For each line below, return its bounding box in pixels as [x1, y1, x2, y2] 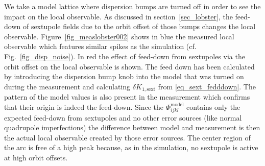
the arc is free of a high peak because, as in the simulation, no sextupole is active [4, 142, 258, 153]
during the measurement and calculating [4, 81, 131, 91]
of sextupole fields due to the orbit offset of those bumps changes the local [22, 21, 256, 32]
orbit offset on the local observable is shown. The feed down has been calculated [4, 61, 255, 72]
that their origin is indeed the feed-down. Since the [4, 101, 164, 112]
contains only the [186, 101, 240, 112]
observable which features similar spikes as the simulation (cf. [4, 41, 197, 52]
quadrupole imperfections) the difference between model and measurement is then [4, 122, 260, 133]
